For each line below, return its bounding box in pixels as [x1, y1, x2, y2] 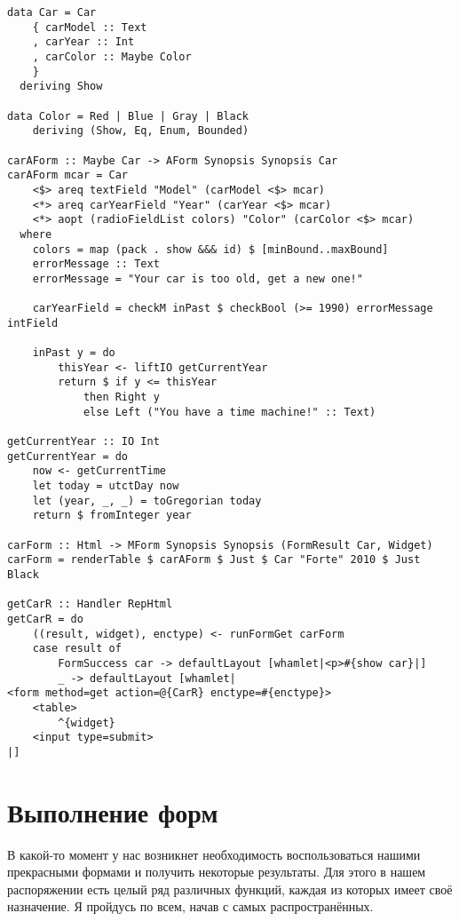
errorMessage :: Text [32, 258, 160, 271]
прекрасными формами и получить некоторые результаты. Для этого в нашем [7, 862, 426, 881]
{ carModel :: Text [32, 20, 147, 34]
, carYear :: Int [32, 36, 135, 49]
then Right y [83, 391, 160, 404]
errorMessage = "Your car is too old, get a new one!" [32, 272, 363, 285]
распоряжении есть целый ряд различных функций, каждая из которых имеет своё [7, 879, 453, 898]
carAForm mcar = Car [7, 169, 129, 182]
